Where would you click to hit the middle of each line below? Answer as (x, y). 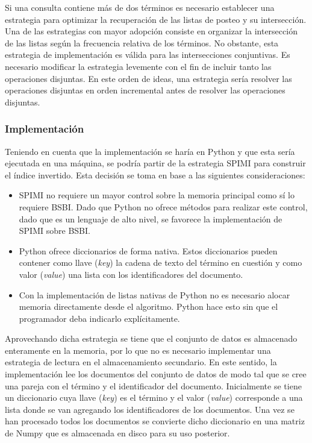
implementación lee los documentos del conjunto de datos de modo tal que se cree (156, 374)
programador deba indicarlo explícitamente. (99, 318)
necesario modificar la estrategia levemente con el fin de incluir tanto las (138, 66)
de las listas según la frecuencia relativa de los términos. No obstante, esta (142, 42)
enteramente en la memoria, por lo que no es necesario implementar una (138, 350)
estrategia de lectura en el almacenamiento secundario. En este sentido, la (141, 362)
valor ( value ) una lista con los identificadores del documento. (131, 274)
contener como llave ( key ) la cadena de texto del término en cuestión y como (161, 262)
